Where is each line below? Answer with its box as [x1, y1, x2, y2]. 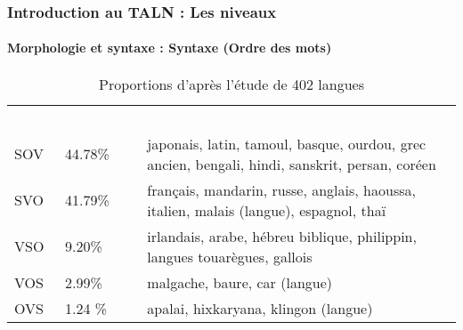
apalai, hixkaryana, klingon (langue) [147, 297, 373, 318]
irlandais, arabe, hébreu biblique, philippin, [147, 225, 417, 246]
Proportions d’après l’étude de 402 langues [99, 73, 364, 94]
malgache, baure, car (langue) [147, 271, 333, 293]
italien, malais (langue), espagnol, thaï [147, 199, 386, 221]
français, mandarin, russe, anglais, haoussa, [147, 179, 416, 200]
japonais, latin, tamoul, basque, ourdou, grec [147, 133, 426, 154]
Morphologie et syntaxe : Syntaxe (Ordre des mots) [7, 38, 332, 57]
